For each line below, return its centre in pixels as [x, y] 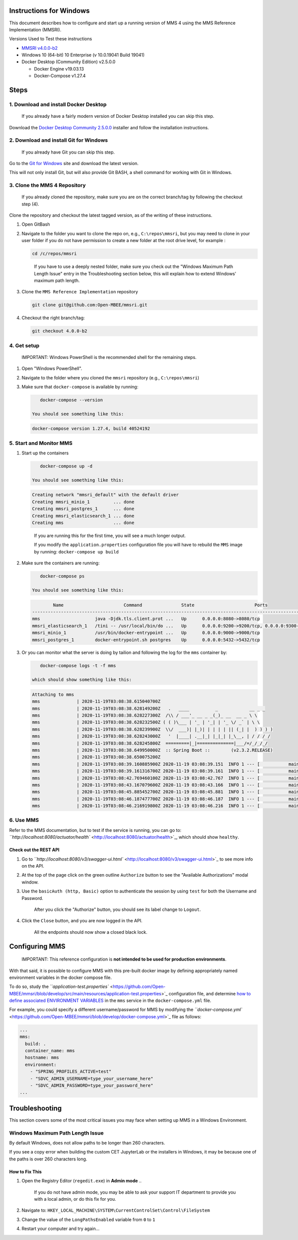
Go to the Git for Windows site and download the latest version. [74, 163]
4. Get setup [24, 346]
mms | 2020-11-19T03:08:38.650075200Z [96, 757]
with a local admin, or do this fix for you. [75, 1199]
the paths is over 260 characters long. [48, 1159]
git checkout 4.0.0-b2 [60, 331]
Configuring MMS [37, 946]
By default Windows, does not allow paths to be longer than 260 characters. [87, 1143]
